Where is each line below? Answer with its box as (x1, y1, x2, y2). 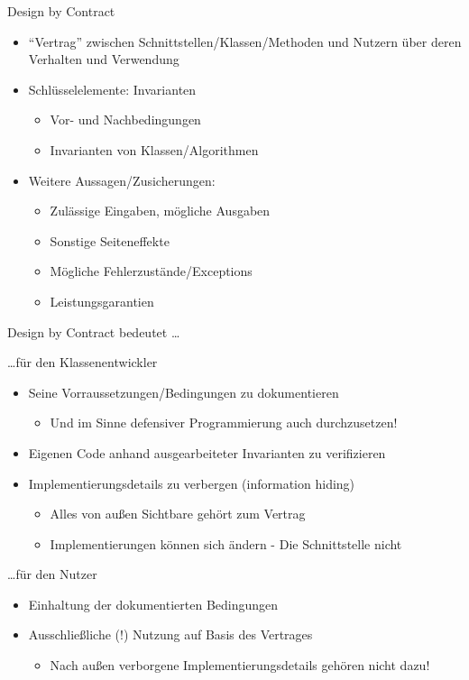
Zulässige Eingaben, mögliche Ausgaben (50, 201, 271, 220)
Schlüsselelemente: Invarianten (28, 79, 197, 98)
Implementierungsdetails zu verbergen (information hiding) (28, 473, 355, 492)
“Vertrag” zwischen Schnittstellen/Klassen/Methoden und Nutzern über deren (28, 32, 462, 51)
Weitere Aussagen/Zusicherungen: (28, 170, 216, 189)
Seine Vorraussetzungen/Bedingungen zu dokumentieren (28, 382, 339, 401)
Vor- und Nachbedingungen (50, 110, 201, 129)
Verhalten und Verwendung (28, 50, 179, 69)
